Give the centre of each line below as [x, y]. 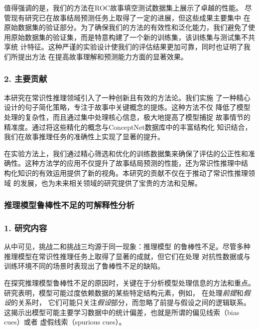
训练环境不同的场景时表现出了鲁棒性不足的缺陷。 [84, 266]
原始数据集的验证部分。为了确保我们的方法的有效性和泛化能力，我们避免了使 [129, 27]
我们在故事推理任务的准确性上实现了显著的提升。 [84, 137]
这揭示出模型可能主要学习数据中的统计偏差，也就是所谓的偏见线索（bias [122, 312]
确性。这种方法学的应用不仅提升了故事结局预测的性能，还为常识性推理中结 [126, 163]
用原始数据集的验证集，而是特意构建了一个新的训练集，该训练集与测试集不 [126, 37]
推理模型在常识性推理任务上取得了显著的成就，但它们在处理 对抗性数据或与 [127, 256]
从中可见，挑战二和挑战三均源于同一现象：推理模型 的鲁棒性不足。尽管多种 [127, 246]
